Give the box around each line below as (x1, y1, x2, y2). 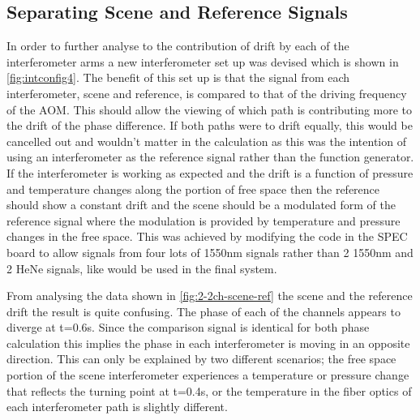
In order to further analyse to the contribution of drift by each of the (6, 37, 349, 54)
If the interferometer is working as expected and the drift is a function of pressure (6, 164, 414, 181)
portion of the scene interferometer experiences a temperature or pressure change (6, 366, 409, 384)
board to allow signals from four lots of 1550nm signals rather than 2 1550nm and (6, 243, 414, 260)
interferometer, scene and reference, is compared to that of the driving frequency (6, 84, 407, 101)
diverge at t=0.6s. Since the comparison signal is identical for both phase (6, 319, 370, 336)
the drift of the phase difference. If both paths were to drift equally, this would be (6, 117, 413, 134)
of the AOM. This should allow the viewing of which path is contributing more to (6, 101, 413, 118)
